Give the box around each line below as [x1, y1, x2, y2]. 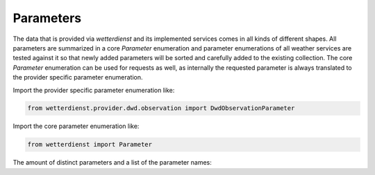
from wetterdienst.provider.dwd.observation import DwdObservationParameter [27, 104, 295, 112]
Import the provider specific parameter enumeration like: [12, 86, 175, 94]
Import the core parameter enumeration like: [12, 122, 140, 131]
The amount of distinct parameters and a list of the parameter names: [12, 158, 212, 167]
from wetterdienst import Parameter [27, 140, 153, 149]
